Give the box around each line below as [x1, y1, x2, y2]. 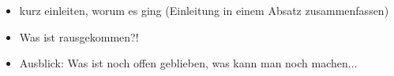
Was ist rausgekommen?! [19, 28, 139, 45]
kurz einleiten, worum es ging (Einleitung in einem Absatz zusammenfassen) [19, 2, 389, 18]
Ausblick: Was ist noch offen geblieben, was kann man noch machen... [19, 55, 358, 71]
